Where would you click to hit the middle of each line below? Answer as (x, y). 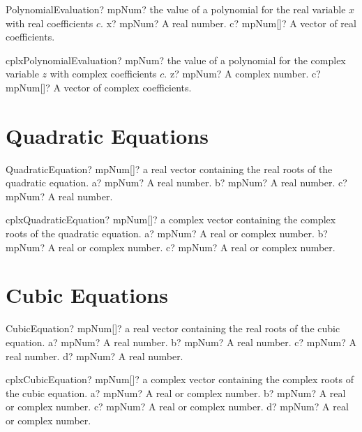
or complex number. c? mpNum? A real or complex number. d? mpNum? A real (177, 407)
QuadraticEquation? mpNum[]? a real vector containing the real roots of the (169, 169)
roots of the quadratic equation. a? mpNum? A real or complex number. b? (167, 233)
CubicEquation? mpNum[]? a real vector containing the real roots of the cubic (173, 328)
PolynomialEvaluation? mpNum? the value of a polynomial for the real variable (176, 9)
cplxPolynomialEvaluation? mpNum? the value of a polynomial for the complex (176, 60)
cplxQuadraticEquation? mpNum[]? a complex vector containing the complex (171, 219)
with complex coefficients (103, 74)
